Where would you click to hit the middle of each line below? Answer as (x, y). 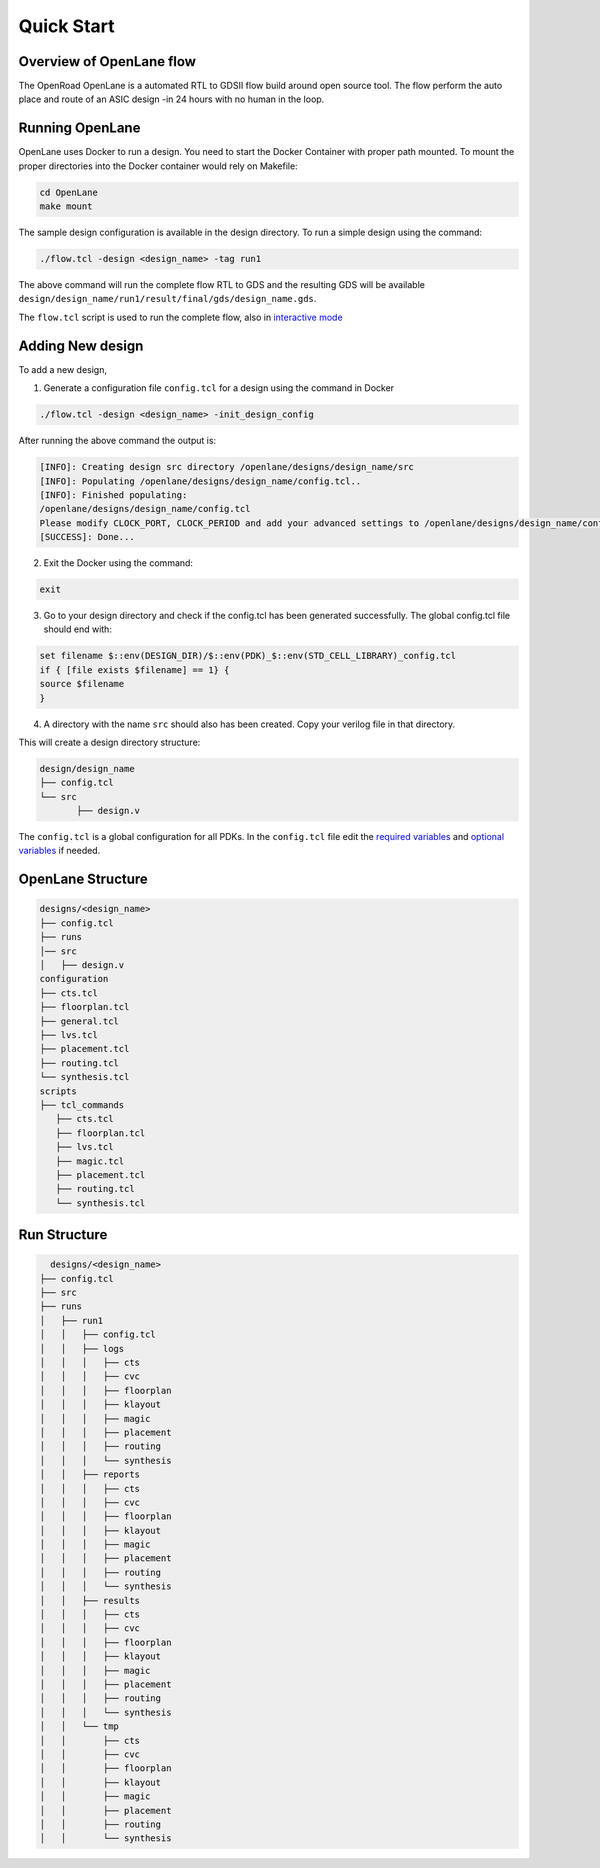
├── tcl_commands (82, 1104)
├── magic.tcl (90, 1161)
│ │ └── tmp (79, 1726)
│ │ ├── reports (89, 1474)
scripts (58, 1091)
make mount (66, 206)
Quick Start (66, 26)
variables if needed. (59, 851)
